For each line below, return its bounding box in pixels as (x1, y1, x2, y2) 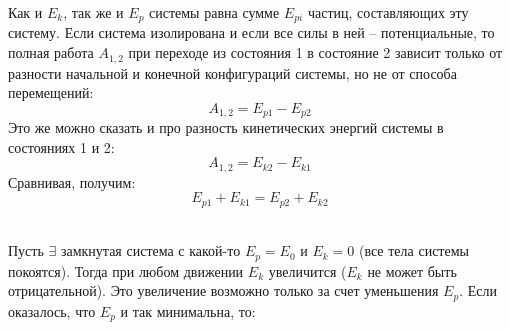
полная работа (8, 42, 94, 63)
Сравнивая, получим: (8, 171, 136, 192)
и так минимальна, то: (120, 300, 256, 321)
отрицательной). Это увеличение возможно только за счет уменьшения (8, 280, 439, 301)
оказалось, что (8, 300, 96, 321)
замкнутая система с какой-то (60, 240, 241, 261)
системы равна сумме (149, 2, 280, 22)
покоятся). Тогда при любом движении (8, 260, 244, 281)
